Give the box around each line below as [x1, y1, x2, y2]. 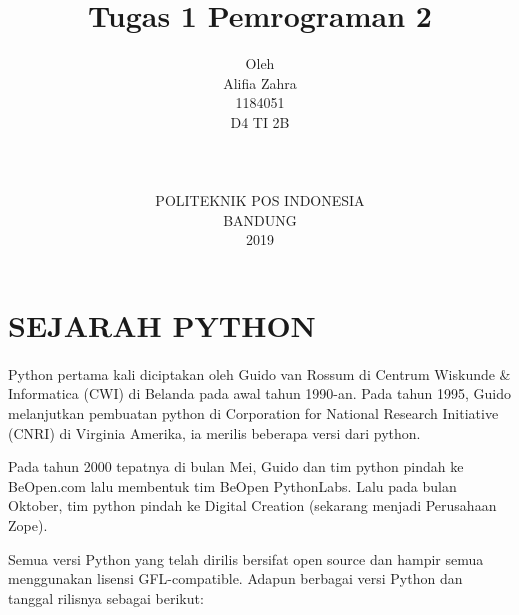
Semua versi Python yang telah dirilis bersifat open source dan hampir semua [8, 548, 484, 569]
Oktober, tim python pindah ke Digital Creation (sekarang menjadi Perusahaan [8, 495, 497, 516]
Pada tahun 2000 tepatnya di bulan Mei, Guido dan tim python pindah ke [8, 456, 464, 477]
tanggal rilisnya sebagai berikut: [8, 587, 204, 608]
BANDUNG [223, 209, 297, 230]
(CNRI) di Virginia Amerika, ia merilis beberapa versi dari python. [8, 422, 421, 443]
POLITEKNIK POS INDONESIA [155, 190, 365, 211]
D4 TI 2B [230, 111, 290, 132]
